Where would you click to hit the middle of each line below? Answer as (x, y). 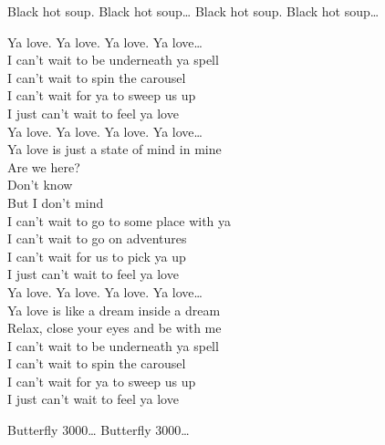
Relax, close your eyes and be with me (114, 328)
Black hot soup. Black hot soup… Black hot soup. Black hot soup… (193, 11)
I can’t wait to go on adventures (97, 238)
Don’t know (40, 185)
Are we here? (44, 166)
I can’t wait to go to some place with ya (120, 220)
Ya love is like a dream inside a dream (114, 310)
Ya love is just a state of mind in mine (114, 149)
